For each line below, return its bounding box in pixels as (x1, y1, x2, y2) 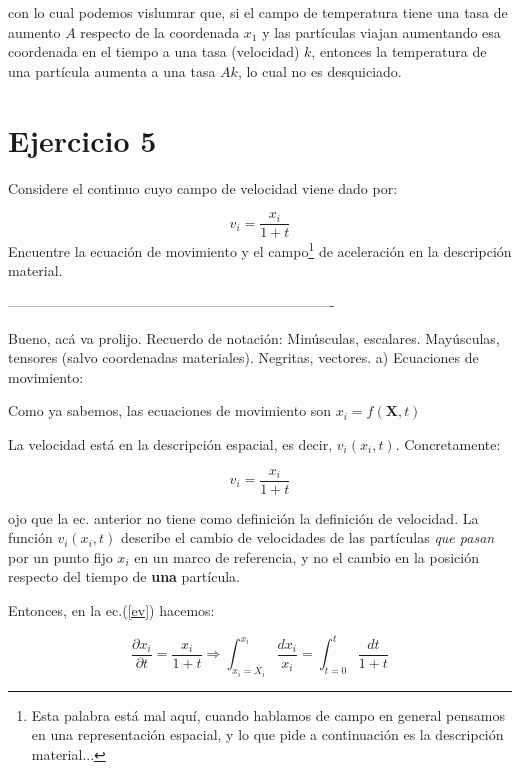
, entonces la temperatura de (311, 41, 487, 62)
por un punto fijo (8, 546, 113, 567)
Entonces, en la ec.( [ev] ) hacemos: (8, 600, 215, 620)
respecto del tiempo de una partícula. (8, 566, 240, 587)
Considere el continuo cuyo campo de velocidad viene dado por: (8, 177, 398, 198)
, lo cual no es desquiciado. (237, 60, 402, 81)
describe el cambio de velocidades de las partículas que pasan (120, 527, 495, 548)
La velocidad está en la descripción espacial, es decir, (8, 433, 333, 454)
